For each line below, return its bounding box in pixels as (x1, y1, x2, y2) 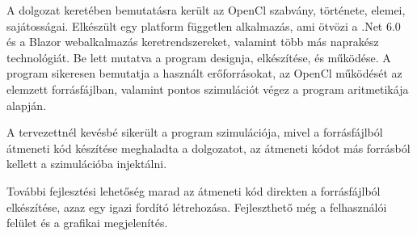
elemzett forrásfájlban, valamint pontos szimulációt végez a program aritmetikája (6, 80, 409, 97)
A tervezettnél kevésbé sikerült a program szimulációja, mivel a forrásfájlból (6, 124, 383, 141)
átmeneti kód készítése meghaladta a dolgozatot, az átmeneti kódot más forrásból (6, 139, 411, 156)
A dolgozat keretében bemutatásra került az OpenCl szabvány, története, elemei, (6, 2, 406, 18)
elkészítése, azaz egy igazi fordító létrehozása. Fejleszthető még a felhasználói (6, 198, 387, 215)
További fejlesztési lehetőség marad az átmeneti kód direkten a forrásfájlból (6, 182, 381, 199)
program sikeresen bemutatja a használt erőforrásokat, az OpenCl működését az (6, 65, 402, 82)
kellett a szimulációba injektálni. (6, 155, 167, 172)
